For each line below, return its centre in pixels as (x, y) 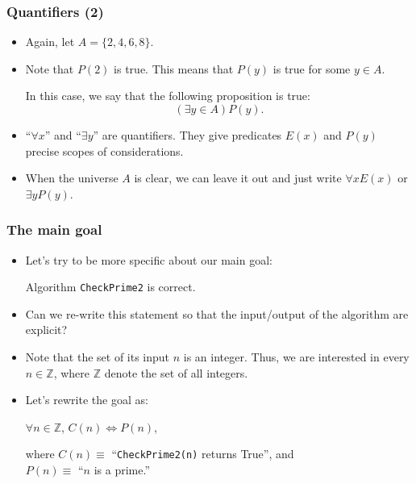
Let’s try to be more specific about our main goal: (149, 259)
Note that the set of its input (98, 357)
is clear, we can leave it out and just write (238, 178)
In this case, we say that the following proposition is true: (168, 96)
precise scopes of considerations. (104, 150)
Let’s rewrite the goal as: (87, 400)
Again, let (50, 42)
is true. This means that (174, 68)
